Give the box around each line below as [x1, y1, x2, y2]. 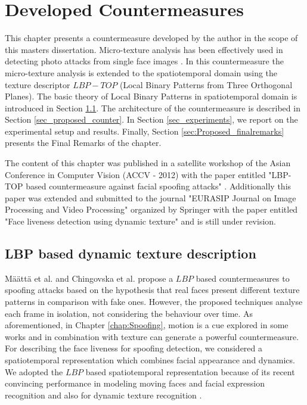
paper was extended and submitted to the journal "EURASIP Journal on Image [5, 191, 296, 204]
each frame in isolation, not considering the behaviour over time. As [5, 307, 253, 319]
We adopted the [5, 365, 63, 378]
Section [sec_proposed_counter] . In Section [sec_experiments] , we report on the [5, 113, 298, 126]
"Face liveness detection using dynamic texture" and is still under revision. [5, 215, 276, 228]
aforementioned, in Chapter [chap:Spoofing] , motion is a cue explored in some [5, 319, 289, 331]
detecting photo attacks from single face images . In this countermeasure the [5, 55, 284, 67]
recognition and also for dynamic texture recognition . [5, 388, 202, 401]
